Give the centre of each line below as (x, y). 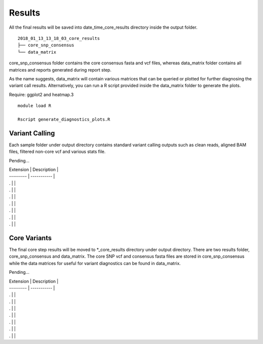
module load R (34, 106)
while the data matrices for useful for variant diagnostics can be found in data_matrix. (95, 263)
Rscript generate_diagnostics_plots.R (64, 119)
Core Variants (30, 238)
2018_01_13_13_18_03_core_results (59, 38)
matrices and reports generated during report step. (60, 70)
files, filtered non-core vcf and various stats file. (57, 152)
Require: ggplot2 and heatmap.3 (41, 95)
